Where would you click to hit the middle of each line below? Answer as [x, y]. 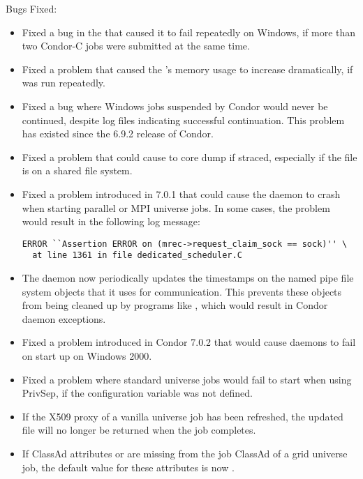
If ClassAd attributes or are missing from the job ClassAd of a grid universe [185, 453]
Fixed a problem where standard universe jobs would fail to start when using [187, 379]
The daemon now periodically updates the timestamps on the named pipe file [188, 278]
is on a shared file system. [77, 170]
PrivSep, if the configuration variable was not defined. [138, 393]
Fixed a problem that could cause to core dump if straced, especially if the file [190, 157]
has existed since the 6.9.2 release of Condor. [118, 134]
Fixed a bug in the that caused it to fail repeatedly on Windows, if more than [189, 32]
